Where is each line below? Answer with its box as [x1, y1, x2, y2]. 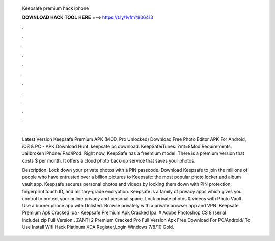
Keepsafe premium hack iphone [22, 5, 89, 11]
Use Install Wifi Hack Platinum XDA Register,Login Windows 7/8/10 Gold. [22, 224, 174, 230]
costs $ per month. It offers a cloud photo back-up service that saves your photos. [22, 157, 196, 164]
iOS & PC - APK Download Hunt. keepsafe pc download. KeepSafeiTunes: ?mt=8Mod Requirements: [22, 143, 232, 149]
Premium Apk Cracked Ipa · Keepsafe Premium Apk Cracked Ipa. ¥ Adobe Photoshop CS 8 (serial [22, 209, 226, 216]
